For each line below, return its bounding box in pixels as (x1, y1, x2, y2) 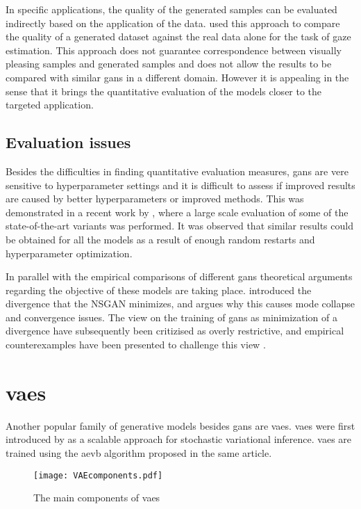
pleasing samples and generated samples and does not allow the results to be (6, 56, 332, 71)
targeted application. (6, 97, 94, 112)
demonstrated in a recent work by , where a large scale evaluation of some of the (6, 204, 349, 219)
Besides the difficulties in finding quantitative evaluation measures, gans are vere (6, 163, 349, 178)
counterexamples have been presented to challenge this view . (6, 337, 266, 352)
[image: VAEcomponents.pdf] (33, 470, 163, 480)
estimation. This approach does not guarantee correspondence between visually (6, 42, 342, 57)
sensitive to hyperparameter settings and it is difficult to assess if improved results (6, 177, 355, 192)
